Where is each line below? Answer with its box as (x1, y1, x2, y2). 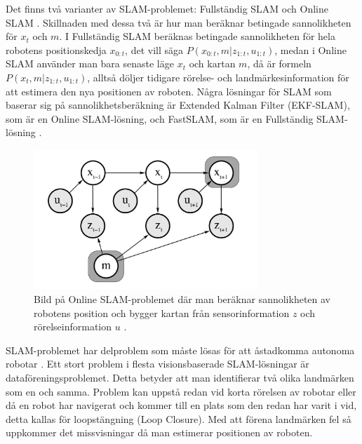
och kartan (189, 56, 236, 71)
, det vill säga (125, 42, 184, 57)
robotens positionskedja (6, 42, 107, 57)
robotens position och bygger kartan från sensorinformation (34, 305, 290, 320)
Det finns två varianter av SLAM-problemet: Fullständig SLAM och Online (6, 1, 328, 15)
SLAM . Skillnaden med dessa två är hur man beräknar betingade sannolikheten (6, 15, 351, 29)
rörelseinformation (34, 319, 112, 334)
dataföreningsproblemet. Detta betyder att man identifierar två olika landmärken (6, 370, 354, 384)
